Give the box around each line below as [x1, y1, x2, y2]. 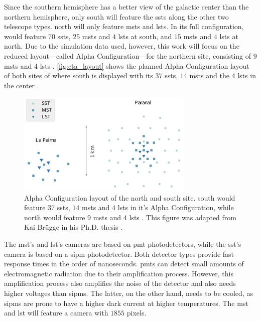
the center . [4, 80, 39, 90]
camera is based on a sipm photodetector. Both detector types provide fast [4, 248, 234, 259]
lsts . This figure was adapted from [129, 212, 237, 222]
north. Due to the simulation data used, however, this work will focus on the [4, 41, 239, 51]
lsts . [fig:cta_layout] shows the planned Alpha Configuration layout [40, 60, 249, 71]
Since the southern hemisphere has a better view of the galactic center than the [4, 2, 249, 12]
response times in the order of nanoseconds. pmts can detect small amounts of [4, 258, 244, 269]
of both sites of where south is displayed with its [4, 70, 153, 81]
